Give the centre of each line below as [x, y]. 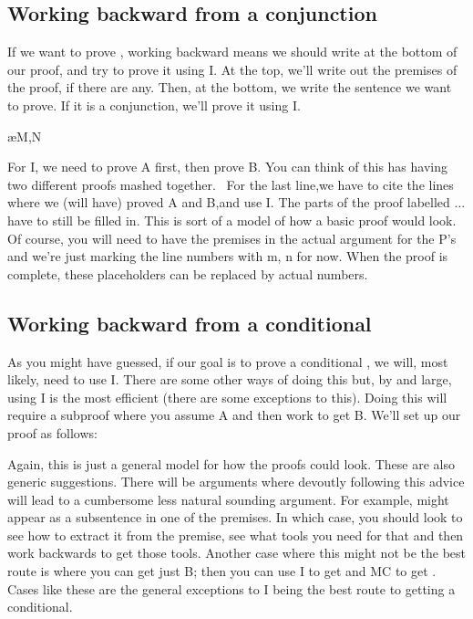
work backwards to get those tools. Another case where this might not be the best [237, 553]
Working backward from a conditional [190, 323]
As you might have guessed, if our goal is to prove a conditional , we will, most [228, 361]
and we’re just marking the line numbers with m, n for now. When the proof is [228, 256]
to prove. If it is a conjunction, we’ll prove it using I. [154, 105]
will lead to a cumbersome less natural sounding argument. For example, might [228, 499]
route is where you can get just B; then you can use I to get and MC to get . [222, 571]
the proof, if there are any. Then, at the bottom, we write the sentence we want [230, 87]
